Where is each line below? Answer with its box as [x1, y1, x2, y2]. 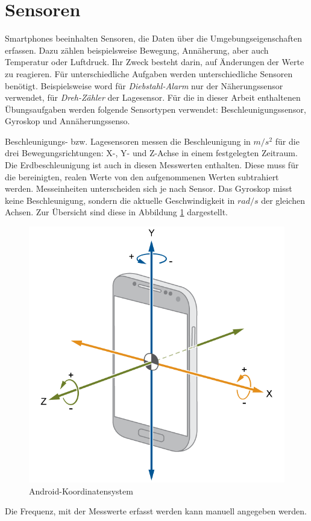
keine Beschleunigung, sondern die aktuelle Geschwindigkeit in [5, 194, 235, 206]
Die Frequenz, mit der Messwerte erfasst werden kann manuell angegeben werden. [5, 505, 307, 517]
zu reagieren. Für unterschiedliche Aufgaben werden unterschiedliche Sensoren [5, 67, 293, 80]
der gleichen [261, 194, 305, 206]
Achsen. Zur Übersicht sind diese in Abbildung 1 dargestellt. [5, 206, 228, 218]
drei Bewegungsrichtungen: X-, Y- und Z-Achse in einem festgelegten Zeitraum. [5, 147, 298, 159]
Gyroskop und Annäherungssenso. [5, 115, 130, 127]
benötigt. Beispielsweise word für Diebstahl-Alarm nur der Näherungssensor [5, 79, 283, 92]
